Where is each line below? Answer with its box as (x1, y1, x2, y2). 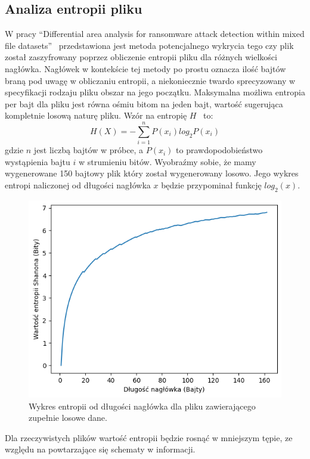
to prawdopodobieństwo (176, 144, 263, 156)
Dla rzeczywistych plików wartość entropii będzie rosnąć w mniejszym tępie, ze (5, 431, 293, 444)
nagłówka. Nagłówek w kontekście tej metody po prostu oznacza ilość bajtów (5, 62, 286, 75)
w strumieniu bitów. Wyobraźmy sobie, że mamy (78, 155, 256, 168)
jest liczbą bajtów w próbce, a (33, 144, 144, 156)
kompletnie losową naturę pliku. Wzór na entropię (5, 109, 187, 122)
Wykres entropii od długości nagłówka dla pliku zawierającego (29, 399, 256, 412)
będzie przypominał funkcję (161, 178, 262, 191)
